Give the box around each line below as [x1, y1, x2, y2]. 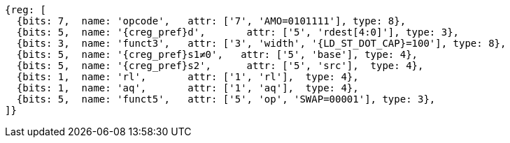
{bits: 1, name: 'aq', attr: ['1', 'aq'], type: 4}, [16, 82, 359, 93]
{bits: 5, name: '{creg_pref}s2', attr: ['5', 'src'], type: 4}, [16, 60, 424, 71]
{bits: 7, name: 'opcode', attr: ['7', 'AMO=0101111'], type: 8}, [16, 15, 406, 27]
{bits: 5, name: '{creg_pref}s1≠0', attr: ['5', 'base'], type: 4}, [16, 49, 418, 60]
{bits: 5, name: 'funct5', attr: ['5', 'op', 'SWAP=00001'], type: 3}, [16, 93, 436, 105]
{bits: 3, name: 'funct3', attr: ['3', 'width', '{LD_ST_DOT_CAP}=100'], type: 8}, [16, 38, 507, 49]
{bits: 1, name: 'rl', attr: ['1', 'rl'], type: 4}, [16, 71, 359, 82]
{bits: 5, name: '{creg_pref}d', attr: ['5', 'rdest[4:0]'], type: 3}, [16, 27, 460, 38]
